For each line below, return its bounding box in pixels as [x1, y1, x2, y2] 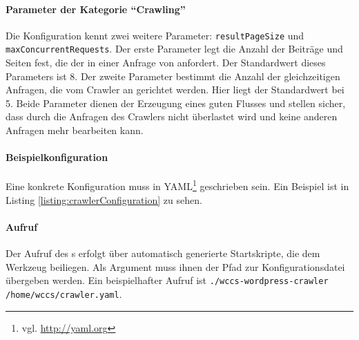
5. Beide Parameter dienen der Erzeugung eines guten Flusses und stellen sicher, [6, 95, 346, 110]
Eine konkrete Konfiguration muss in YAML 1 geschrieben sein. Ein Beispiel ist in [6, 177, 349, 193]
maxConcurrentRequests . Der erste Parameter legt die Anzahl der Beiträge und [6, 41, 343, 56]
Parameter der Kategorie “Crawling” [6, 1, 186, 16]
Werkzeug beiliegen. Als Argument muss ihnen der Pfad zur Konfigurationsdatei [6, 259, 345, 274]
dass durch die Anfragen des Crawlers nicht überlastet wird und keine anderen [6, 109, 338, 124]
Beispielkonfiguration [6, 150, 108, 164]
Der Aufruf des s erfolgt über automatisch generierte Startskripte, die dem [6, 246, 320, 261]
